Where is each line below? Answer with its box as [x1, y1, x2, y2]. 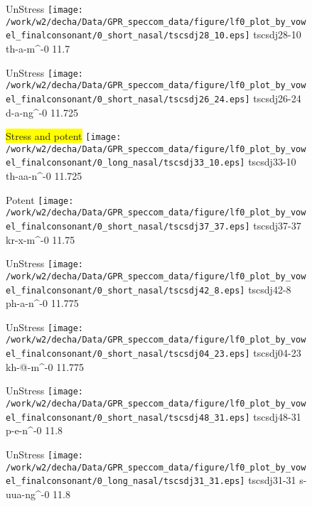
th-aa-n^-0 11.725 [6, 168, 82, 183]
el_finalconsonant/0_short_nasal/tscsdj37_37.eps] [6, 222, 250, 232]
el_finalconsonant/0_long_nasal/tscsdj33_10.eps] [6, 158, 245, 168]
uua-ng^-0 [6, 486, 50, 501]
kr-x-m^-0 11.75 [6, 232, 75, 247]
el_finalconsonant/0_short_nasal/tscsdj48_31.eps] [6, 412, 250, 423]
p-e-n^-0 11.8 [6, 423, 63, 438]
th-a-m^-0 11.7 [6, 41, 70, 55]
